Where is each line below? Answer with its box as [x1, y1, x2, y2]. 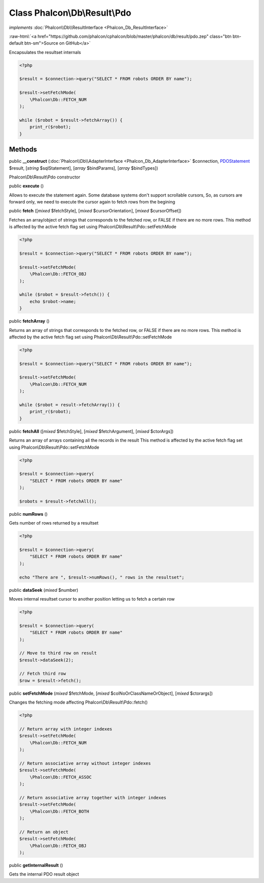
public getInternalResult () [9, 862, 64, 868]
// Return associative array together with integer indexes [19, 795, 167, 800]
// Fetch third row [19, 671, 66, 677]
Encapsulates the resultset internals [9, 49, 81, 55]
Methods [9, 145, 37, 154]
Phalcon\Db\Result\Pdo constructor [9, 174, 81, 180]
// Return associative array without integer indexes [19, 760, 151, 766]
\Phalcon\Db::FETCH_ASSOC [29, 774, 92, 780]
